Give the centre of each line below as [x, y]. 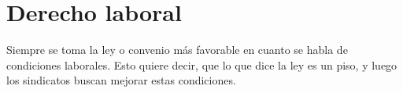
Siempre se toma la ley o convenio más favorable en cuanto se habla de [177, 50]
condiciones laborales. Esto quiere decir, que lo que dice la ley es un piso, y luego [202, 64]
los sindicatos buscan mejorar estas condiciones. [121, 80]
